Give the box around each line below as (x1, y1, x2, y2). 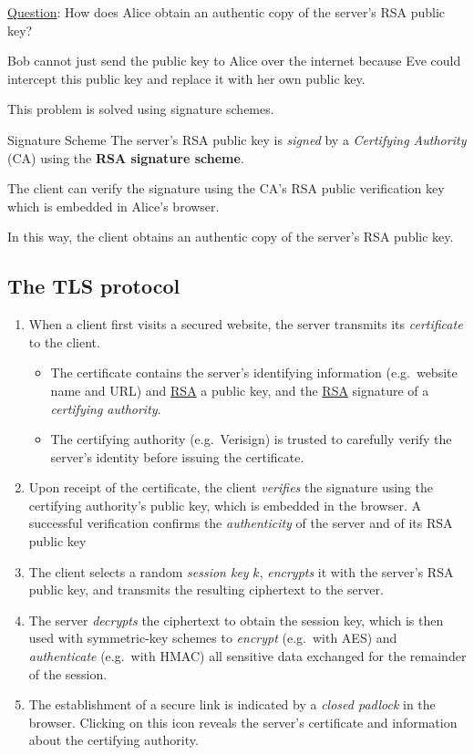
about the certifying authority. (28, 730, 199, 750)
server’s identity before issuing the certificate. (50, 447, 304, 466)
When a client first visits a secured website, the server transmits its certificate (28, 315, 463, 334)
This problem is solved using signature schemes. (7, 99, 274, 119)
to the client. (28, 332, 100, 351)
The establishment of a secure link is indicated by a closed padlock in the (28, 695, 436, 714)
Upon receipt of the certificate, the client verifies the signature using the (28, 478, 433, 497)
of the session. (28, 664, 108, 683)
